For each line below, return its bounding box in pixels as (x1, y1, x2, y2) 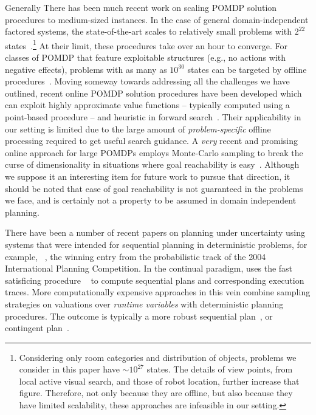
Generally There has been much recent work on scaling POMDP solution (5, 1, 277, 13)
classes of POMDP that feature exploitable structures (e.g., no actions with (5, 51, 286, 64)
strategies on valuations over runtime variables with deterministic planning (5, 297, 284, 310)
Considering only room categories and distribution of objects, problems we (19, 351, 297, 363)
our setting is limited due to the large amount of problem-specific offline (5, 122, 271, 135)
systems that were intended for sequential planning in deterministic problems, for (5, 238, 307, 250)
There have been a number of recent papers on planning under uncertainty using (5, 226, 305, 239)
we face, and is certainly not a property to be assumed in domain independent (5, 194, 297, 207)
